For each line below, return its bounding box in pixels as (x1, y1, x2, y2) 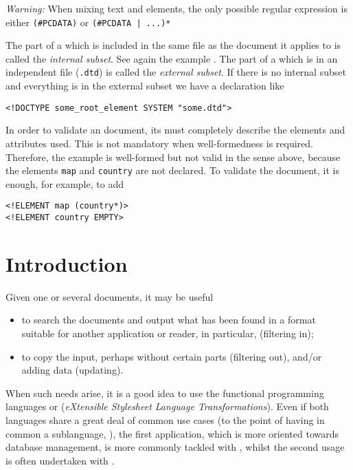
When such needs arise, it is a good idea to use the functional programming (5, 385, 324, 400)
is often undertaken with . (5, 453, 115, 467)
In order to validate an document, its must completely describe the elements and (5, 122, 345, 137)
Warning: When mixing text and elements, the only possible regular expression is (5, 1, 348, 15)
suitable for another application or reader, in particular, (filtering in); (21, 326, 314, 340)
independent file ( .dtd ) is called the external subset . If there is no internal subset (5, 65, 346, 79)
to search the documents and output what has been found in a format (21, 312, 316, 327)
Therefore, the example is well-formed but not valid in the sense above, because (5, 149, 341, 164)
